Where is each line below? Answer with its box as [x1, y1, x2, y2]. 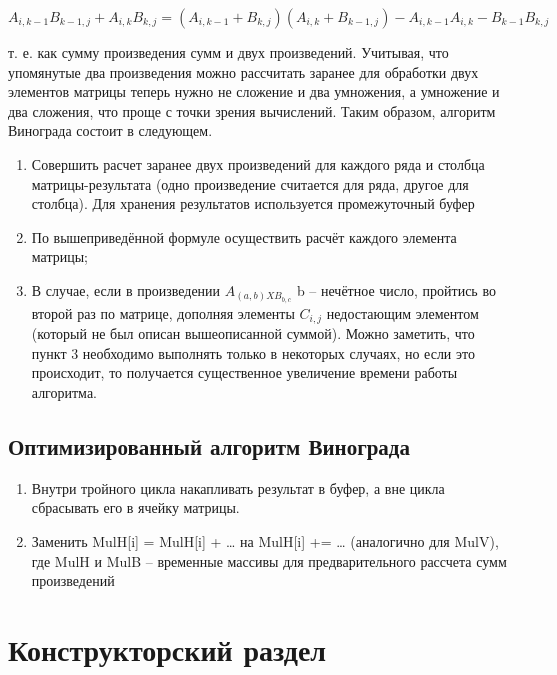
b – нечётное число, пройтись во [296, 279, 496, 300]
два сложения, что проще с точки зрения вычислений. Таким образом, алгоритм [8, 100, 496, 121]
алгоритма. [31, 382, 97, 403]
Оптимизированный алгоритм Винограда [8, 431, 410, 462]
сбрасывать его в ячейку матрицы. [31, 497, 240, 518]
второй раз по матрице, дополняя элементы [31, 302, 295, 323]
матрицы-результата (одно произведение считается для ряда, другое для [31, 173, 469, 194]
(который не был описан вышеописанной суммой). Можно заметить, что [31, 323, 475, 344]
